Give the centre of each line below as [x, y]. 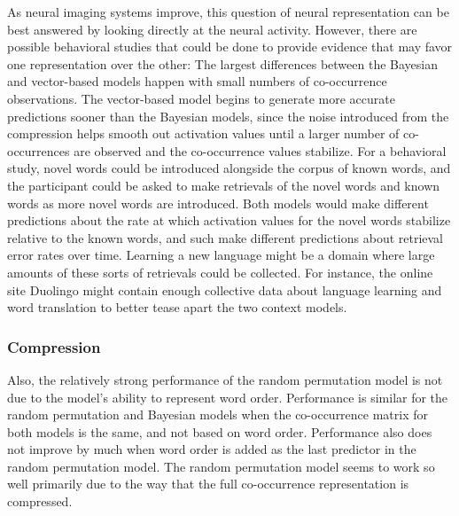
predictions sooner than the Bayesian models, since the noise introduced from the [228, 116]
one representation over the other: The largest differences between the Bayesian [222, 63]
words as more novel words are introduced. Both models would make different [218, 203]
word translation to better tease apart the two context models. [177, 307]
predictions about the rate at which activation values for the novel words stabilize [229, 220]
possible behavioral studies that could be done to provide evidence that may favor [230, 47]
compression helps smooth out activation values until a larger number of [203, 133]
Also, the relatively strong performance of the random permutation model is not [225, 379]
